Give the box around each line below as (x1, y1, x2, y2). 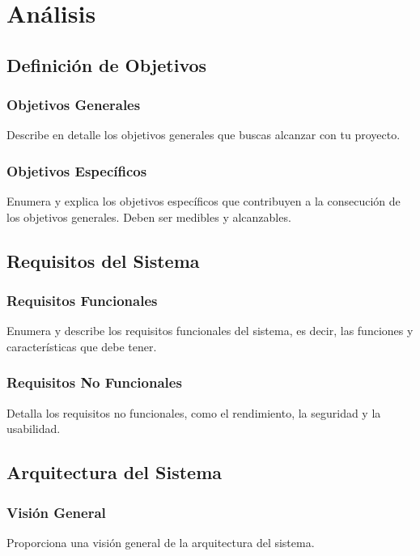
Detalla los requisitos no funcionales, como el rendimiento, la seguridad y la (6, 404, 381, 421)
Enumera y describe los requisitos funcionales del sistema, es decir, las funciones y (6, 322, 414, 339)
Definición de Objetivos (6, 52, 207, 77)
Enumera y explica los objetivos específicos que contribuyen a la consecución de (6, 193, 401, 210)
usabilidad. (6, 420, 61, 437)
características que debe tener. (6, 337, 157, 354)
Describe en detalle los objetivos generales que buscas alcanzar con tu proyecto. (6, 126, 401, 143)
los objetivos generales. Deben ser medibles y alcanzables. (6, 208, 291, 225)
